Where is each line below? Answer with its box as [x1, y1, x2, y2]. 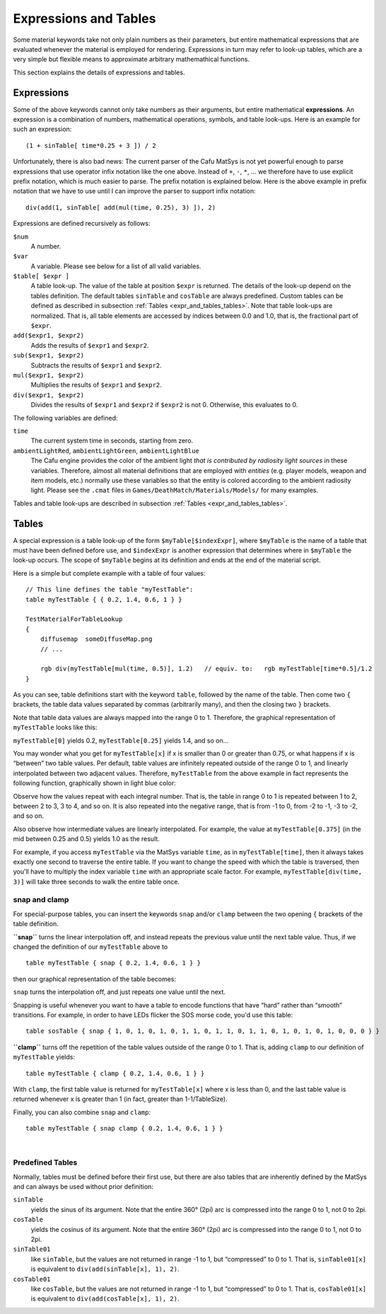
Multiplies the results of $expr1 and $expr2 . [30, 381, 162, 389]
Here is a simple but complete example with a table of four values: [13, 569, 206, 577]
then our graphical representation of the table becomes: [13, 974, 177, 983]
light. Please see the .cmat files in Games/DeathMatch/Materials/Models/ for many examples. [30, 486, 319, 495]
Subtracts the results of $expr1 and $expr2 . [30, 361, 162, 370]
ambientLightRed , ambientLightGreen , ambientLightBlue [13, 446, 199, 455]
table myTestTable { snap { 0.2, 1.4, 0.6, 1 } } [25, 959, 201, 967]
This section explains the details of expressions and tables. [13, 68, 185, 76]
